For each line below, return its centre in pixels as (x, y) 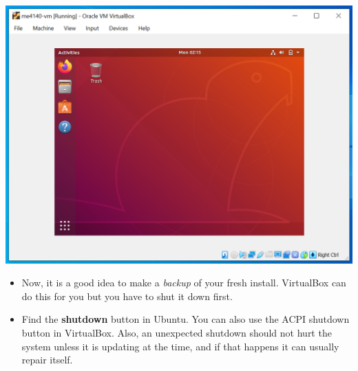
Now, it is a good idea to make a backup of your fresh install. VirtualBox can (184, 283)
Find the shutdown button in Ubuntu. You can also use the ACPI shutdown (186, 319)
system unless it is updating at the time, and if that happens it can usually (180, 346)
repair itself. (47, 360)
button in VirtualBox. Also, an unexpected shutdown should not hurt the (177, 332)
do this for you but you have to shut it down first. (127, 296)
